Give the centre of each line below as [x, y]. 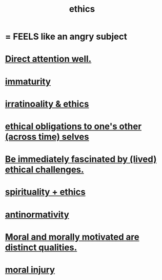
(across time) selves [47, 137]
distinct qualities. [41, 247]
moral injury [30, 269]
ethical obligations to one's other [73, 126]
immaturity [28, 81]
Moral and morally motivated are [72, 237]
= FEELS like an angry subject [66, 37]
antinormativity [37, 215]
